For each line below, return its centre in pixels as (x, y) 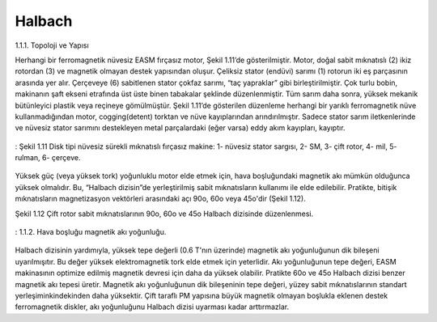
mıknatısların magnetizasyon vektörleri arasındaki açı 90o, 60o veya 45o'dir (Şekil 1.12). (161, 199)
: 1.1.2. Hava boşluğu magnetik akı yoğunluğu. (91, 232)
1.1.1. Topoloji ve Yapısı (52, 45)
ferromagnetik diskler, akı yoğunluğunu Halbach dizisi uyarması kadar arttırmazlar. (152, 307)
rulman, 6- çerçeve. (48, 158)
